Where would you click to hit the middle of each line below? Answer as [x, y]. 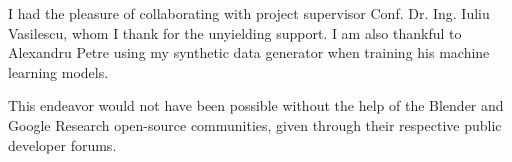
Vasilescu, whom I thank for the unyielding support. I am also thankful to [235, 32]
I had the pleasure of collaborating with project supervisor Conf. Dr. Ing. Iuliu [249, 13]
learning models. [58, 71]
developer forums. [62, 144]
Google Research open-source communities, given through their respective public [255, 124]
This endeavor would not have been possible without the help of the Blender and [256, 105]
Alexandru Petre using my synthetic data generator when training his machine [249, 52]
